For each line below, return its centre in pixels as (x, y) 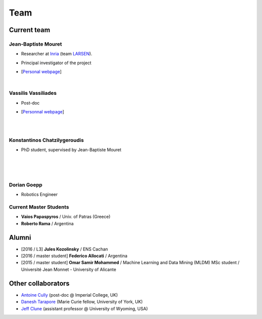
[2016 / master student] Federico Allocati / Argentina (74, 256)
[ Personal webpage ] (41, 72)
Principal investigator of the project (56, 63)
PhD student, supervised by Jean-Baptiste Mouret (71, 150)
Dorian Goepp (26, 185)
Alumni (20, 238)
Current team (30, 30)
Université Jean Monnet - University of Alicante (69, 269)
